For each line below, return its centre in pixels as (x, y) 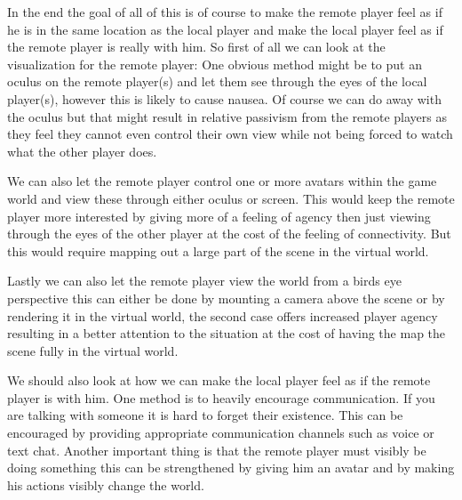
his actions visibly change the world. (106, 484)
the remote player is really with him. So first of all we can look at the (196, 47)
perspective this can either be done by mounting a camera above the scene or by (226, 298)
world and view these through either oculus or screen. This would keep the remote (231, 198)
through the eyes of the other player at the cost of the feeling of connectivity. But (229, 234)
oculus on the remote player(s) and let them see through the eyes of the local (217, 81)
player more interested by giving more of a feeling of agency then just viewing (219, 216)
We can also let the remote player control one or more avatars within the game (222, 181)
